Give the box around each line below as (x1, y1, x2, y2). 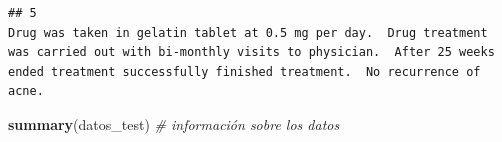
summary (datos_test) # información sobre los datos (8, 113, 340, 134)
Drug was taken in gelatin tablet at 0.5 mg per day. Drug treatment (8, 25, 488, 40)
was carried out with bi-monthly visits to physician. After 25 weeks (8, 45, 495, 60)
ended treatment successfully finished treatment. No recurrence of (8, 64, 481, 79)
